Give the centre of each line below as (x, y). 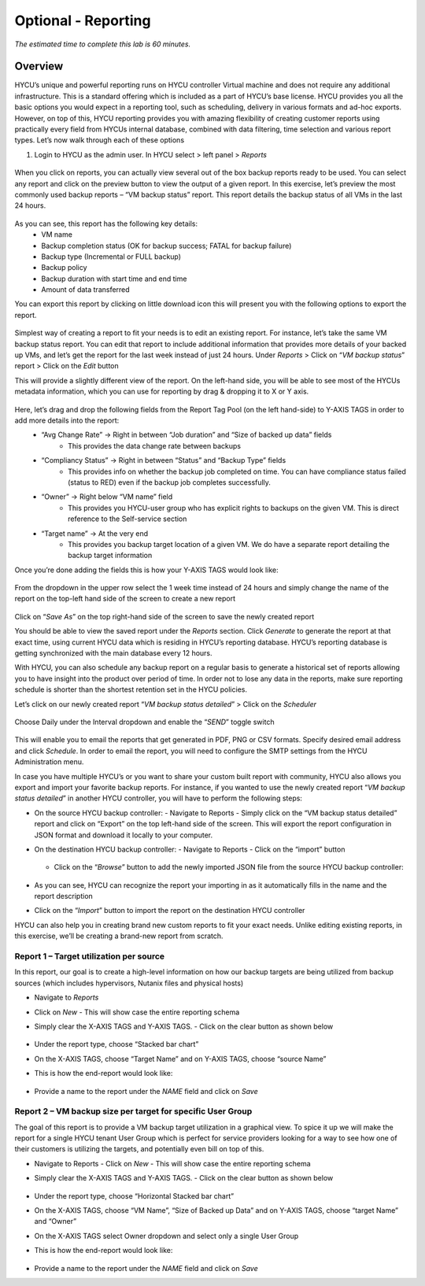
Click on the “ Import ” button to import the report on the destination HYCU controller (170, 911)
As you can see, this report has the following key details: (106, 224)
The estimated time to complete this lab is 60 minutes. (103, 44)
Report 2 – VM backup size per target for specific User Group (133, 1111)
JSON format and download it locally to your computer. (123, 835)
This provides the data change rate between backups (155, 445)
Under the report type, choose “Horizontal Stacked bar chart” (134, 1195)
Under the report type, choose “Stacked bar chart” (116, 1044)
